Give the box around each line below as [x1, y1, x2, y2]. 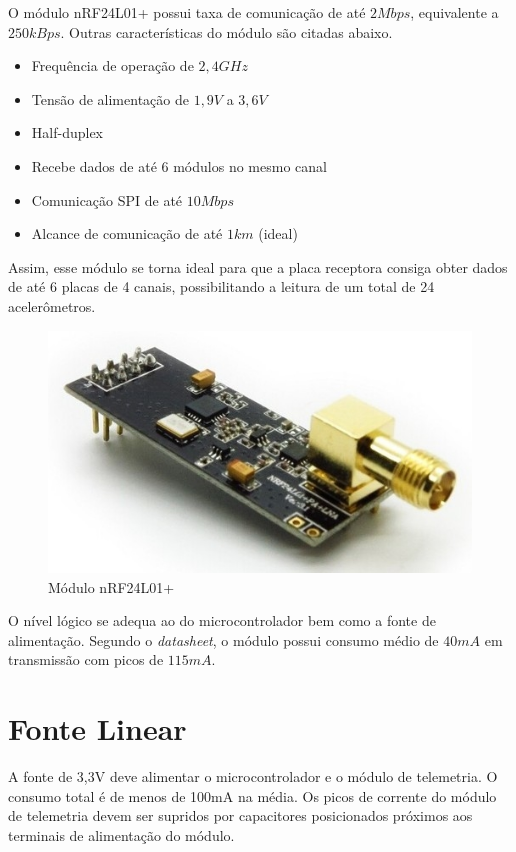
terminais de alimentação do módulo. [8, 824, 235, 845]
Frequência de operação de [31, 55, 194, 76]
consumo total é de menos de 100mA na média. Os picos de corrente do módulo [8, 785, 497, 806]
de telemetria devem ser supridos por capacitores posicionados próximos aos [8, 805, 473, 826]
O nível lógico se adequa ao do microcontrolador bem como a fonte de [8, 610, 436, 631]
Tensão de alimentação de [31, 88, 189, 109]
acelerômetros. [8, 295, 96, 316]
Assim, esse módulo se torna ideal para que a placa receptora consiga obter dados [8, 256, 508, 277]
